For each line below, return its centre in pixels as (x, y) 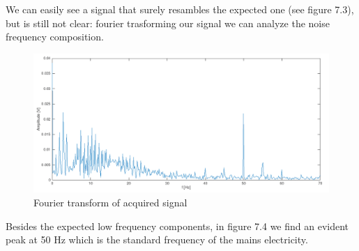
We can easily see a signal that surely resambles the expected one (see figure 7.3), (180, 9)
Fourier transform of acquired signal (110, 202)
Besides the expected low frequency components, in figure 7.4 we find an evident (177, 226)
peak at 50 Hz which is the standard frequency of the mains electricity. (157, 239)
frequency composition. (55, 37)
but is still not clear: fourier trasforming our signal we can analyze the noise (168, 23)
